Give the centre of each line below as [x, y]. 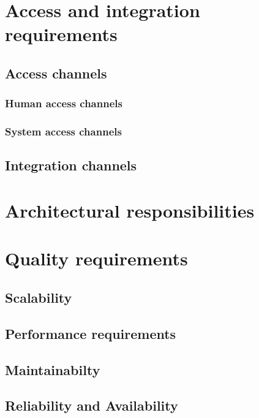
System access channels [63, 131]
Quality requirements [96, 258]
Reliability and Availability [92, 405]
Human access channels [64, 103]
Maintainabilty [53, 369]
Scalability [39, 297]
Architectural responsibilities [130, 210]
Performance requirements [91, 333]
